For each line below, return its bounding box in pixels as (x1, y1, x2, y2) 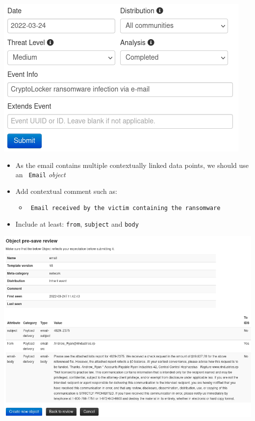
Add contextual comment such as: (15, 186, 117, 196)
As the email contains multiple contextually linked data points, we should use (15, 160, 249, 170)
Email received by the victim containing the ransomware (30, 205, 221, 212)
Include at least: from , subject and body (15, 219, 139, 229)
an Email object (15, 169, 66, 180)
